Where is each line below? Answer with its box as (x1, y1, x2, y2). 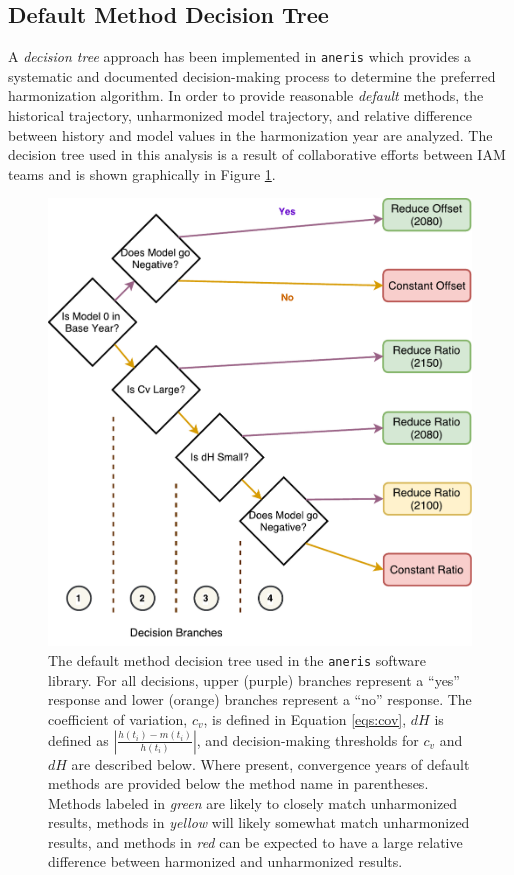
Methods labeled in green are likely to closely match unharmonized (48, 792, 458, 813)
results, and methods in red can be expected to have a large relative (48, 831, 463, 852)
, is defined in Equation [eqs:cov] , (203, 708, 407, 729)
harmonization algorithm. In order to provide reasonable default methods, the (8, 85, 484, 106)
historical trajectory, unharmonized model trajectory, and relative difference (8, 105, 472, 126)
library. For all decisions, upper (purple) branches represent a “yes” (48, 669, 460, 690)
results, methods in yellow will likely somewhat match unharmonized (48, 812, 470, 833)
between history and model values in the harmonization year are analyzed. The (8, 124, 493, 145)
